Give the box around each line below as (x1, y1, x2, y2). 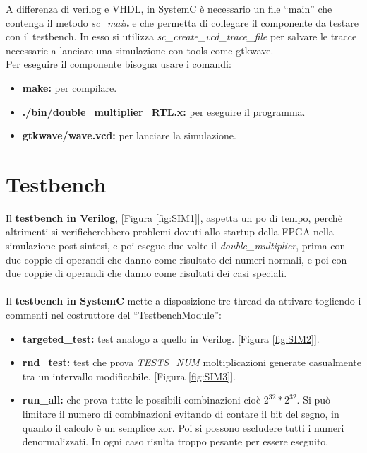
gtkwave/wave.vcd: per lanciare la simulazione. (22, 128, 236, 143)
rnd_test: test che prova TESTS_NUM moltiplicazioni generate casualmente (22, 355, 362, 370)
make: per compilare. (22, 80, 117, 95)
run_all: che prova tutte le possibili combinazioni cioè (22, 392, 261, 407)
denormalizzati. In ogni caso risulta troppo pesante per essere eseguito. (22, 434, 329, 449)
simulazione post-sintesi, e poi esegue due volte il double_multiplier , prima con (6, 238, 346, 253)
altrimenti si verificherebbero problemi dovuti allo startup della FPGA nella (6, 224, 334, 239)
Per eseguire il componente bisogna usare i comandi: (6, 57, 231, 71)
